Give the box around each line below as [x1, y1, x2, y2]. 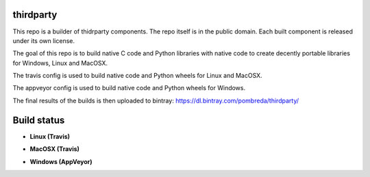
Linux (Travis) [29, 132, 71, 140]
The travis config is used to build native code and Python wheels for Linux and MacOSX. [12, 72, 263, 80]
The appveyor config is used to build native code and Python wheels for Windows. [12, 84, 246, 92]
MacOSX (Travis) [29, 145, 80, 153]
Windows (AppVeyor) [29, 157, 92, 165]
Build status [12, 114, 65, 126]
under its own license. [12, 36, 75, 44]
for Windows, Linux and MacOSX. [12, 59, 108, 67]
